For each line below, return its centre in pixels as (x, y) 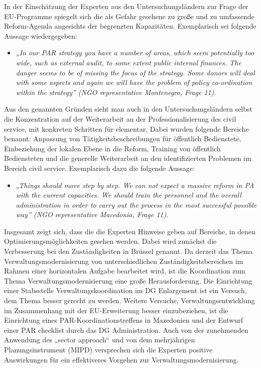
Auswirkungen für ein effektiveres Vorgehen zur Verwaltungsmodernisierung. (121, 359)
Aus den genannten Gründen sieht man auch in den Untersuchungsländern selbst (128, 109)
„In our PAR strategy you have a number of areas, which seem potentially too (135, 53)
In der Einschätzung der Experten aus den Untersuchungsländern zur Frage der (126, 6)
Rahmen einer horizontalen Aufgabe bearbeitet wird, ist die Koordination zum (125, 271)
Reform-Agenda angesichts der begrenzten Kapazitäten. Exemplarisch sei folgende (130, 26)
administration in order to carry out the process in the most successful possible (136, 204)
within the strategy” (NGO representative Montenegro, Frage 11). (116, 92)
